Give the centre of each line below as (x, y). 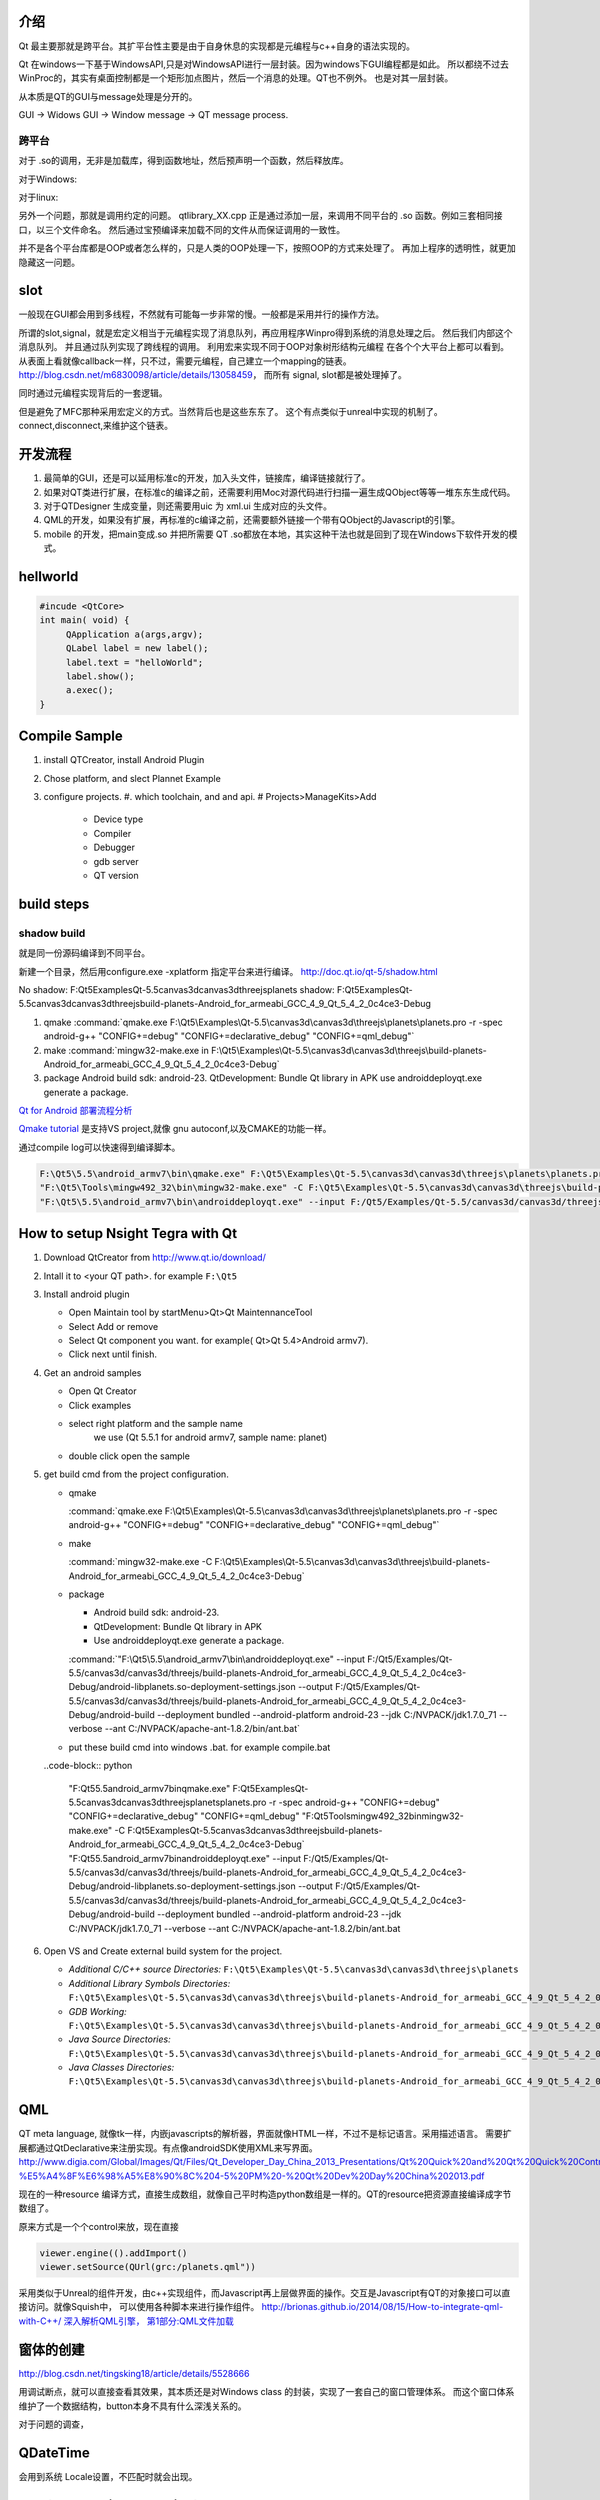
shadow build (52, 933)
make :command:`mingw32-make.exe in (126, 1050)
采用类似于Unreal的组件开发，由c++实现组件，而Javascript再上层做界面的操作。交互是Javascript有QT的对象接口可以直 (264, 2293)
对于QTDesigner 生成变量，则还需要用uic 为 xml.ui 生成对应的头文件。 (188, 506)
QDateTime (54, 2452)
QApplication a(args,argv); (134, 634)
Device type (118, 819)
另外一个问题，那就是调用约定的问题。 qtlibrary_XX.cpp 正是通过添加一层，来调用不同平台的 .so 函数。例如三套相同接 (261, 216)
